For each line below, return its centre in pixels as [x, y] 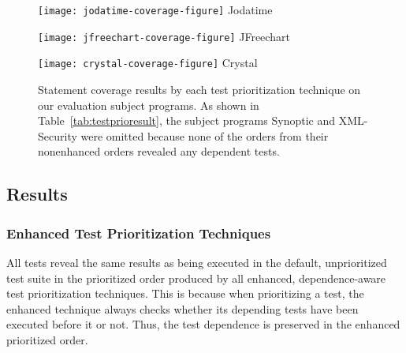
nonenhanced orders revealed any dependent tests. [159, 151]
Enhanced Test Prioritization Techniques [139, 233]
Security [58, 135]
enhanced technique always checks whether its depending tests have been [183, 308]
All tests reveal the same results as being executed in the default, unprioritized [197, 262]
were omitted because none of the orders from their [205, 135]
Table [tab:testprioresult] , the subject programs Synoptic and [186, 120]
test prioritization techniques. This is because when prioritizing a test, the [185, 293]
